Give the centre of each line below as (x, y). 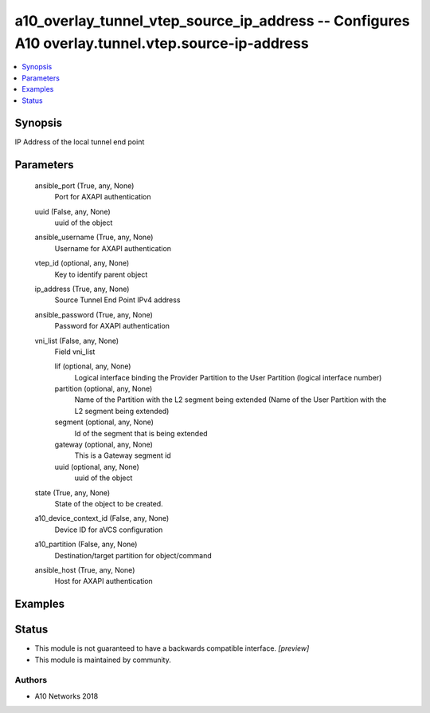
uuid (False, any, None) (72, 211)
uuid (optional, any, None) (97, 467)
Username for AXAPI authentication (113, 248)
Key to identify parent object (101, 274)
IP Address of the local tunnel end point (80, 142)
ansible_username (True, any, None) (94, 237)
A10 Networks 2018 (66, 696)
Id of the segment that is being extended (141, 433)
